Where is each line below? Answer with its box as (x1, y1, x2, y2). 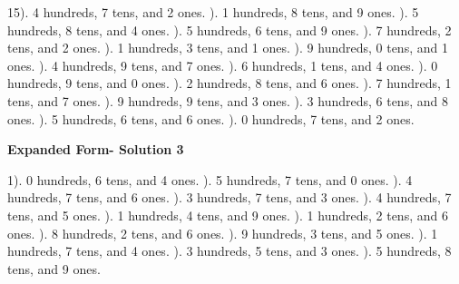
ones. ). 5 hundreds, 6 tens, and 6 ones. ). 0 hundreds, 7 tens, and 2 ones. (7, 109, 415, 128)
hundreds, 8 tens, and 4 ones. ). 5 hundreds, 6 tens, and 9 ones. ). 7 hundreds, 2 (7, 20, 452, 39)
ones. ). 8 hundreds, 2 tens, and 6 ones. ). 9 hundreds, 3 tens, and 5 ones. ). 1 (7, 223, 438, 242)
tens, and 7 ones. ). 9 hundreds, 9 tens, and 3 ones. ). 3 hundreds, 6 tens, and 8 (7, 91, 448, 110)
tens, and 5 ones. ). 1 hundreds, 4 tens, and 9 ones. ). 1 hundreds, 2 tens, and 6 (7, 205, 448, 224)
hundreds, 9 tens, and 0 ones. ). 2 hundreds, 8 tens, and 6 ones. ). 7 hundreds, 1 (7, 73, 452, 93)
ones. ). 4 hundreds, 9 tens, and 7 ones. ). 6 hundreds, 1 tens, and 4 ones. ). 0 (7, 55, 438, 74)
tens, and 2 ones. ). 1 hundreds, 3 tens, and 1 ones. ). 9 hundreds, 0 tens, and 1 (7, 38, 448, 57)
